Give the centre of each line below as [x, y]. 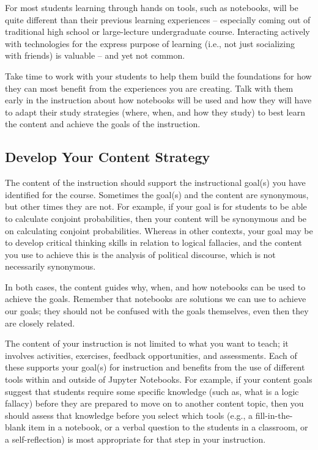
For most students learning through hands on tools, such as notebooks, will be [152, 7]
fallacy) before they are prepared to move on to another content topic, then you [154, 403]
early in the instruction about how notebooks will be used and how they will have [158, 100]
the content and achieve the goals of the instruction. [103, 124]
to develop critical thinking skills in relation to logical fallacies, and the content [154, 242]
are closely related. [40, 323]
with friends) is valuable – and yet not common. [95, 55]
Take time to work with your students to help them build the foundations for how [158, 76]
